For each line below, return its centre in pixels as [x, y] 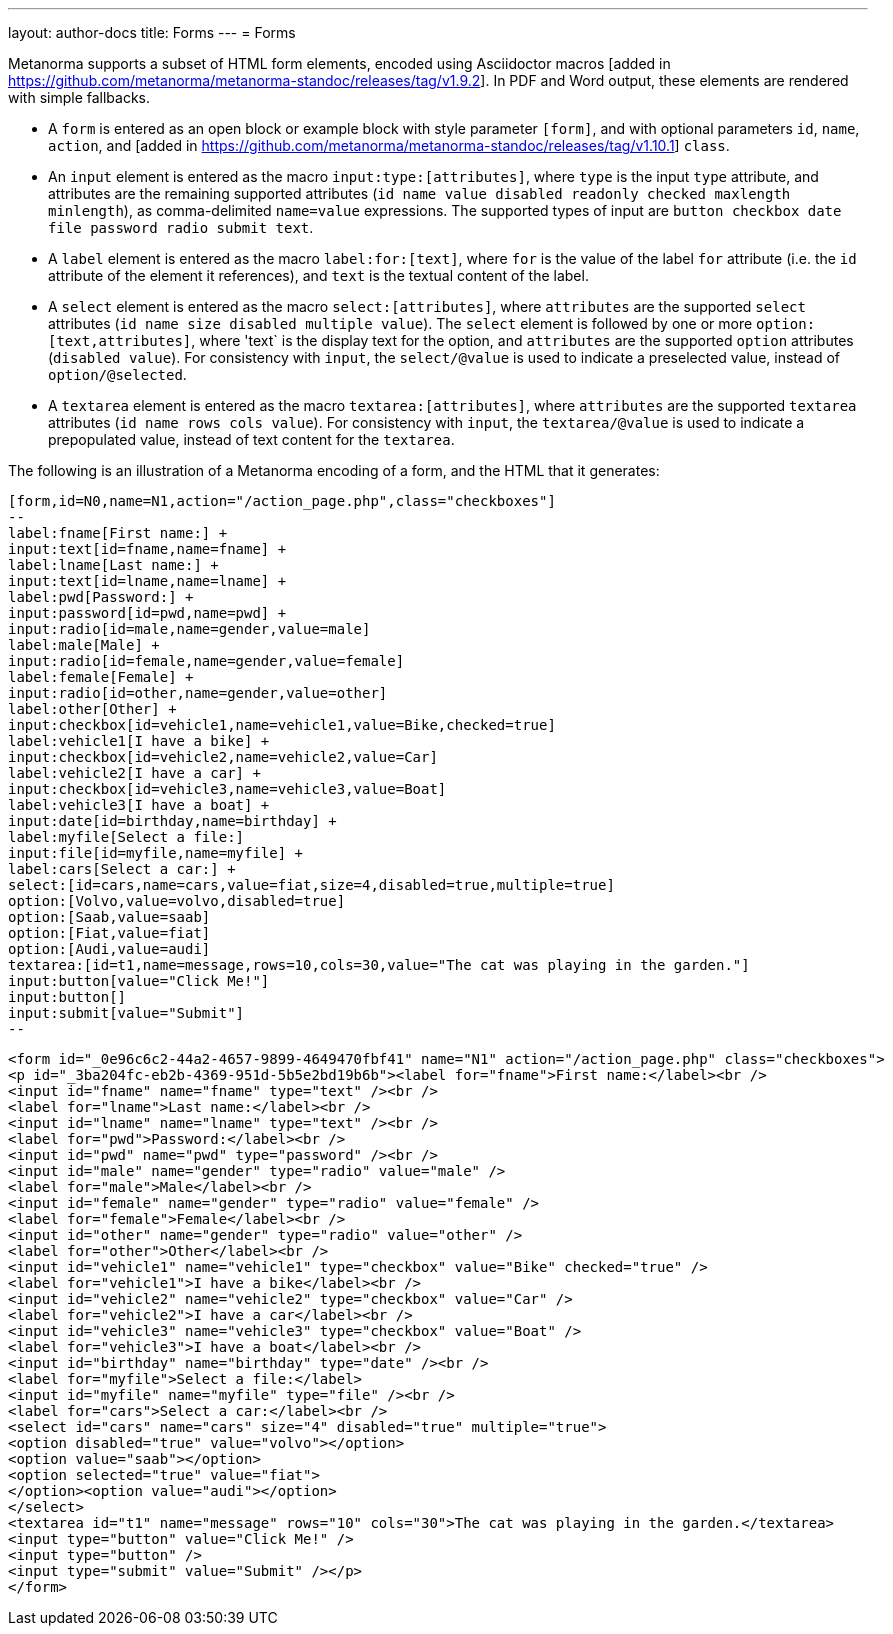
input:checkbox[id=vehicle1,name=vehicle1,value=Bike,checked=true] [282, 725]
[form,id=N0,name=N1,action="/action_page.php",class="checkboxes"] [282, 501]
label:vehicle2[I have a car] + [134, 773]
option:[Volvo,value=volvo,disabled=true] [177, 901]
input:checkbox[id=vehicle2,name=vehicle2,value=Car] [223, 757]
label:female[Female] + [101, 677]
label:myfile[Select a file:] [126, 837]
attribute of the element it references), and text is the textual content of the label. [318, 275]
